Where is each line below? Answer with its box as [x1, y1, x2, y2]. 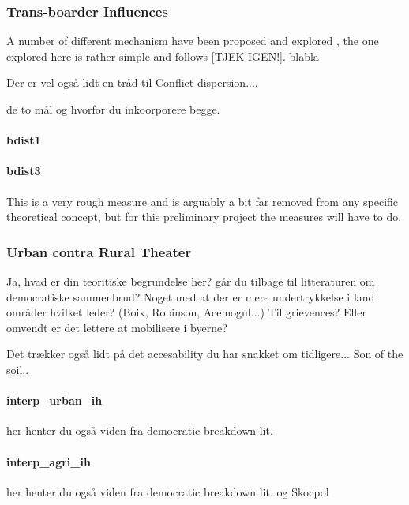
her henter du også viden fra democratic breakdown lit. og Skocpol [6, 483, 329, 499]
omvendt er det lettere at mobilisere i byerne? [6, 319, 227, 335]
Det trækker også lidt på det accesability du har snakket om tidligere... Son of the [6, 346, 403, 362]
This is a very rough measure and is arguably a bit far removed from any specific [6, 193, 399, 209]
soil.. [6, 361, 29, 377]
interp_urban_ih [6, 392, 103, 409]
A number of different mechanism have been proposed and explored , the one [6, 32, 379, 49]
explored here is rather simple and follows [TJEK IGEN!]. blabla [6, 47, 319, 64]
